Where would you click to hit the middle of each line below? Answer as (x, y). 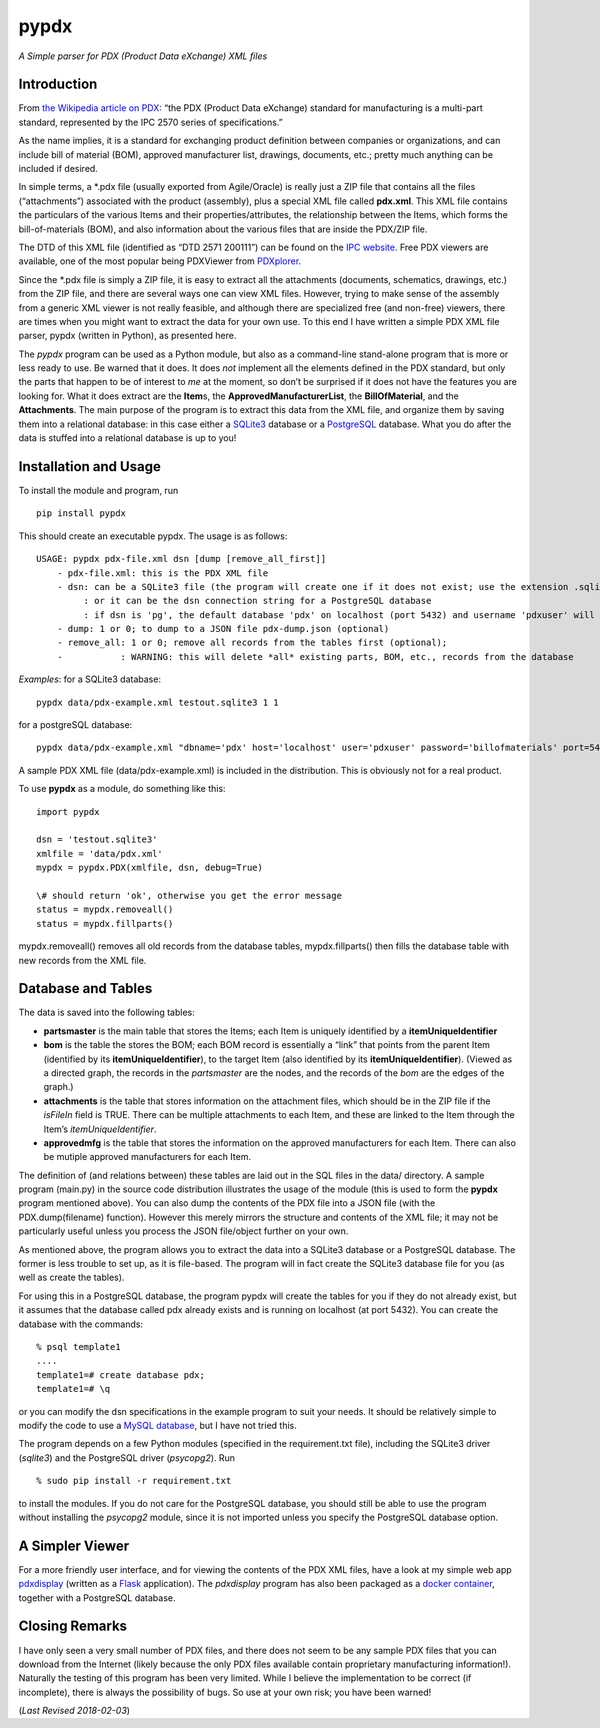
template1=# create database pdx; (120, 1374)
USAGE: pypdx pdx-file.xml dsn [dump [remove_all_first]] (181, 559)
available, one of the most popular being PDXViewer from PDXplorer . (160, 261)
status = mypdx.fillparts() (105, 923)
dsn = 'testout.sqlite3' (97, 839)
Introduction (58, 84)
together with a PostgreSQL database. (97, 1597)
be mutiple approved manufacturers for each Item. (147, 1157)
